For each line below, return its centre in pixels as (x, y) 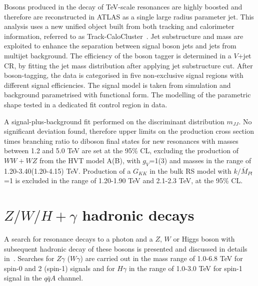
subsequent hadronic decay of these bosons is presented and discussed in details (126, 248)
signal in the (23, 278)
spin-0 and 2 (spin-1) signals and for (59, 268)
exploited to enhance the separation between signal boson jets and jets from (120, 46)
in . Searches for (29, 258)
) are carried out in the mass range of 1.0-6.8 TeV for (161, 258)
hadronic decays (138, 215)
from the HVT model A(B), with (90, 160)
